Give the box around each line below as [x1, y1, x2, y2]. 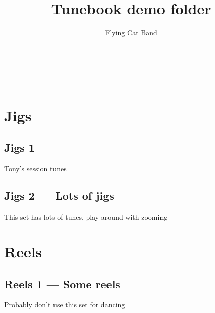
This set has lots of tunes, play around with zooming [4, 212, 168, 222]
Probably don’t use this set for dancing [4, 299, 125, 310]
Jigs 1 [4, 139, 35, 155]
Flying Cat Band [105, 27, 157, 38]
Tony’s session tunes [4, 163, 67, 174]
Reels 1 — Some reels [4, 276, 120, 291]
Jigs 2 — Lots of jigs [4, 188, 114, 203]
